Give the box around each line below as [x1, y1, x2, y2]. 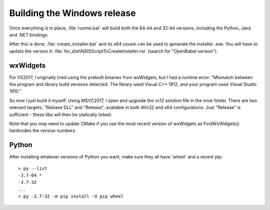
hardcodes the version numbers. [9, 127, 76, 133]
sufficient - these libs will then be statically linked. [9, 111, 112, 117]
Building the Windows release [9, 7, 136, 18]
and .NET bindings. [9, 31, 49, 37]
